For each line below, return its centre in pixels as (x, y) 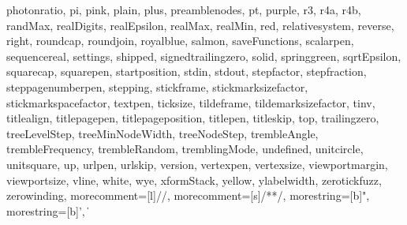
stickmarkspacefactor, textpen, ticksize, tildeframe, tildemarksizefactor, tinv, (191, 102)
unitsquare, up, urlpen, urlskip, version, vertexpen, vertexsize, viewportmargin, (197, 164)
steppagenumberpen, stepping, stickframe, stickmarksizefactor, (157, 86)
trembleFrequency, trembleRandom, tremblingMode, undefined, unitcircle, (185, 149)
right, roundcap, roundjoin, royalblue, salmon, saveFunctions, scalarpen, (180, 41)
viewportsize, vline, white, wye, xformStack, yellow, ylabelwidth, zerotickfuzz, (194, 180)
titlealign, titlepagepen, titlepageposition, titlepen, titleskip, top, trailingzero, (193, 118)
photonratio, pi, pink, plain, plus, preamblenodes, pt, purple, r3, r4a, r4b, (184, 9)
